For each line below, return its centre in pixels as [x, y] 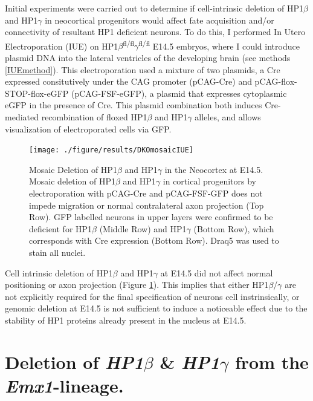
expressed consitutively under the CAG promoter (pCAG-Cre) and [128, 81]
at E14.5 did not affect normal [217, 272]
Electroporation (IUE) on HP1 [62, 46]
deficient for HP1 [61, 228]
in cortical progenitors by [210, 181]
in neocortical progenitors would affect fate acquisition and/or [160, 20]
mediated [22, 117]
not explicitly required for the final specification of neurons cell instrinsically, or [152, 296]
